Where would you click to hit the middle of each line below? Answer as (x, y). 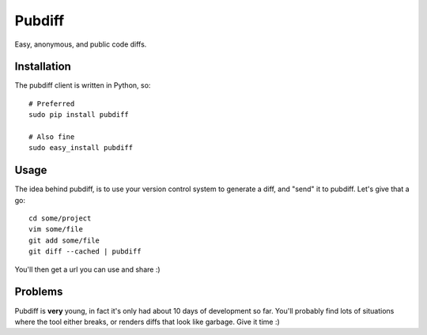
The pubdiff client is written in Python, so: (83, 85)
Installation (43, 67)
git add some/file (64, 240)
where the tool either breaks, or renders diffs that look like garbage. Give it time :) (147, 322)
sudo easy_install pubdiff (81, 148)
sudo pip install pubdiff (79, 115)
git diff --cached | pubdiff (85, 252)
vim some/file (56, 230)
